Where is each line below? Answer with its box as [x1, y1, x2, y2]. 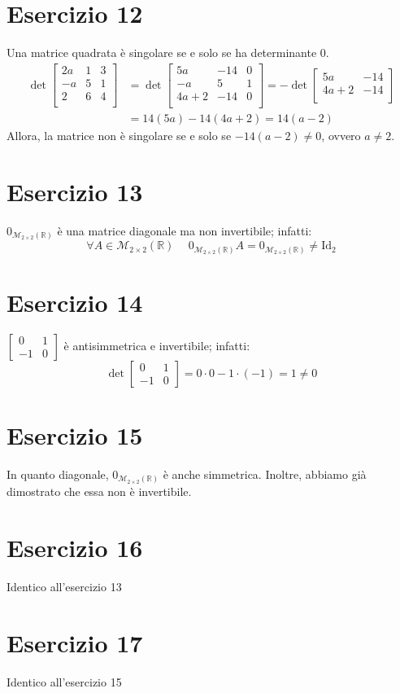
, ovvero [321, 126, 361, 143]
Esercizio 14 [7, 285, 143, 318]
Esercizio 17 [7, 625, 143, 659]
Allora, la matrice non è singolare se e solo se [7, 126, 232, 143]
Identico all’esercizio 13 [7, 578, 122, 595]
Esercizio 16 [7, 531, 143, 564]
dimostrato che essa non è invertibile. [7, 483, 192, 500]
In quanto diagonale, [7, 465, 109, 482]
